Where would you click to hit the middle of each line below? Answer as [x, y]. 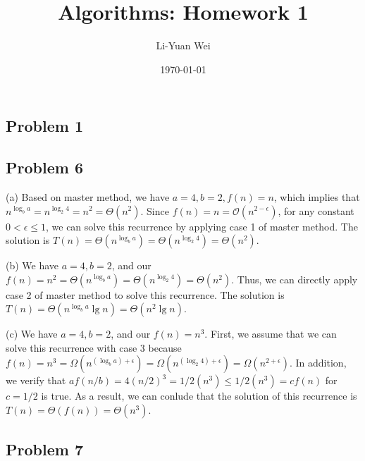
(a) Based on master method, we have [88, 196]
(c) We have [32, 334]
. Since [155, 210]
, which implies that [317, 196]
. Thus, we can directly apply [295, 279]
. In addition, [318, 363]
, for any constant [316, 210]
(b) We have [32, 265]
